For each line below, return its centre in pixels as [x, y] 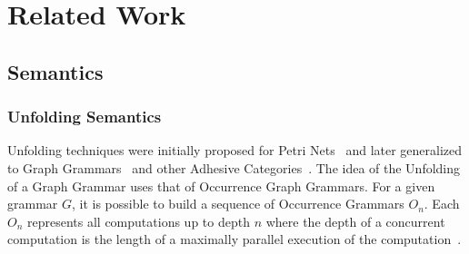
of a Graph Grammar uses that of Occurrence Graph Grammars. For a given [221, 186]
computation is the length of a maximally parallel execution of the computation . [234, 239]
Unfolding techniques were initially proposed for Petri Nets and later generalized [235, 150]
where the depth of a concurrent [355, 221]
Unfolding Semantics [85, 117]
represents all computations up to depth [139, 221]
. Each [442, 204]
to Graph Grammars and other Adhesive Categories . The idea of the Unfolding [234, 167]
